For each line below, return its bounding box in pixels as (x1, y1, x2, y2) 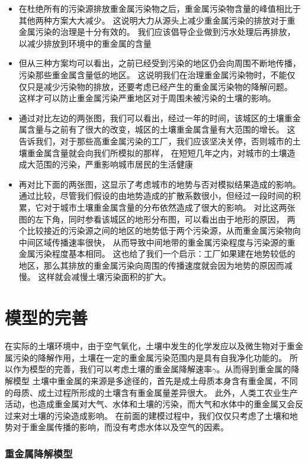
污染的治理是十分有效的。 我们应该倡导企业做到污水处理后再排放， (35, 25, 296, 38)
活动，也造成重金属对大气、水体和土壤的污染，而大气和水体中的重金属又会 (5, 398, 295, 410)
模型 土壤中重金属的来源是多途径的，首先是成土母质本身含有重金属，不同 (12, 374, 298, 386)
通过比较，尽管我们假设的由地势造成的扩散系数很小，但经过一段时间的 (18, 189, 293, 202)
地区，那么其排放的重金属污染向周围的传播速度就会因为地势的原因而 (18, 259, 284, 271)
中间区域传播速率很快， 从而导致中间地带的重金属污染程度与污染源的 (18, 236, 287, 248)
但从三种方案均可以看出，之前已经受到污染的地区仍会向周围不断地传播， (18, 57, 301, 69)
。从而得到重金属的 (216, 363, 291, 375)
